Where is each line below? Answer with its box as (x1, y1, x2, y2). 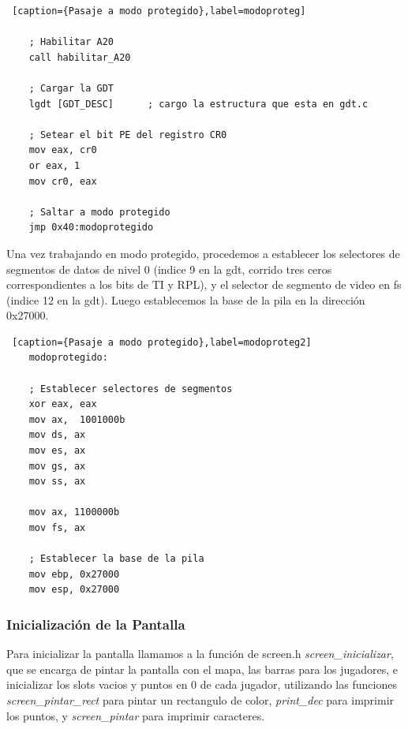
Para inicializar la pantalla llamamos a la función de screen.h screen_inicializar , (6, 645, 394, 662)
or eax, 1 (28, 159, 80, 171)
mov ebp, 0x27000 (28, 568, 120, 580)
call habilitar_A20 (28, 51, 131, 63)
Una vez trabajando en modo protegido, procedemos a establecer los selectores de (6, 245, 400, 261)
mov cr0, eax (28, 175, 97, 187)
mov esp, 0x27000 (28, 584, 120, 596)
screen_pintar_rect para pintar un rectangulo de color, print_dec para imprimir (6, 691, 395, 708)
